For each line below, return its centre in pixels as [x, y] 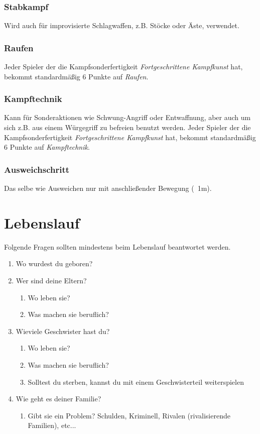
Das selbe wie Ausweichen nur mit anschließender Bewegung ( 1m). [108, 188]
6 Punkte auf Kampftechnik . [47, 147]
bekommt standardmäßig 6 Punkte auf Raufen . [76, 76]
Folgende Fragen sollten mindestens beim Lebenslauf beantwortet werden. [117, 246]
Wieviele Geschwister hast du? [63, 331]
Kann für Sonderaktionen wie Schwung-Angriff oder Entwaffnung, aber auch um [127, 117]
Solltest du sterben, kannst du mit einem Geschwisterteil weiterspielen [136, 382]
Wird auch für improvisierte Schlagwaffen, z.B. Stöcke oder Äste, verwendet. [122, 25]
